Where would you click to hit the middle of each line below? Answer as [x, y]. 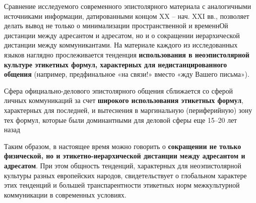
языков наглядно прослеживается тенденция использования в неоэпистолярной [127, 54]
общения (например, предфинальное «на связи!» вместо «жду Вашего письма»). [127, 74]
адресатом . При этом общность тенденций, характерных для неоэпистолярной [123, 165]
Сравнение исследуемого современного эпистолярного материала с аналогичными [128, 6]
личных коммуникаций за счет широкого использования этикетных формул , [124, 100]
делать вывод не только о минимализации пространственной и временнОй [116, 25]
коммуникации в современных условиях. [65, 194]
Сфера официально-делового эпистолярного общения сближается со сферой [119, 90]
